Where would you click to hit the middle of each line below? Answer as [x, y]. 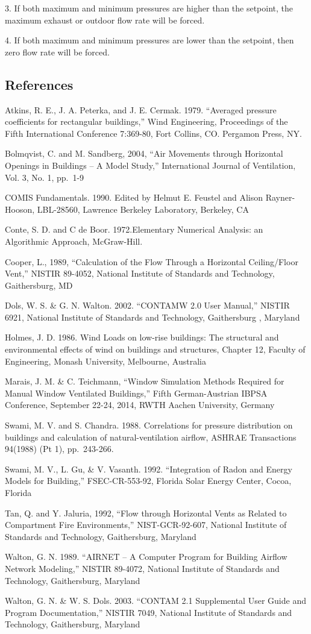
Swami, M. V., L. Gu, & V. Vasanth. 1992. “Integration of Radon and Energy [149, 469]
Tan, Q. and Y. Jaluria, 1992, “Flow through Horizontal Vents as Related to [146, 513]
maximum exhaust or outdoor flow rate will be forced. [105, 20]
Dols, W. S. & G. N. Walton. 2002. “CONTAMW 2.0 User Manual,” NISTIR [147, 305]
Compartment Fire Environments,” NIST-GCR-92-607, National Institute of [146, 525]
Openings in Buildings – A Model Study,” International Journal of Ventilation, [150, 165]
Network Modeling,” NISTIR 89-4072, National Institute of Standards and [142, 568]
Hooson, [20, 209]
